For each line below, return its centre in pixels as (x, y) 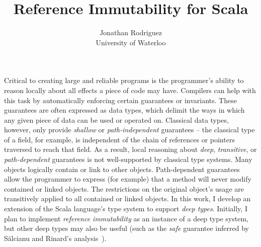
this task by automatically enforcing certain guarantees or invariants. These (120, 100)
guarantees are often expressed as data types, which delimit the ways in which (124, 110)
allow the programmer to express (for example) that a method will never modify (128, 179)
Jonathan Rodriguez (131, 32)
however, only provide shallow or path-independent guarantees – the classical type (129, 130)
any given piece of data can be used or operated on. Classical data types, (116, 119)
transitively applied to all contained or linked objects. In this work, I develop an (127, 198)
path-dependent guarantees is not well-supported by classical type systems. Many (128, 159)
